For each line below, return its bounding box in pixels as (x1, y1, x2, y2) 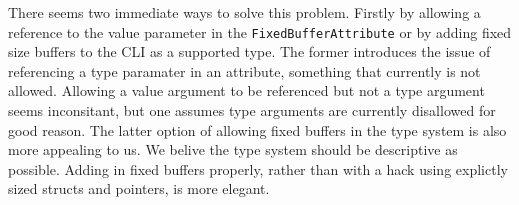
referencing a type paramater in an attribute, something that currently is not (8, 60, 481, 81)
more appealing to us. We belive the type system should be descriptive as (8, 139, 458, 160)
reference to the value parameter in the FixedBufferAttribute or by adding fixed (8, 21, 512, 42)
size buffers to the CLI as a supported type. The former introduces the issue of (8, 41, 491, 62)
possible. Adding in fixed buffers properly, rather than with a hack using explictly (8, 158, 508, 179)
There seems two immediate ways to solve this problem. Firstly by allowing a (8, 2, 481, 22)
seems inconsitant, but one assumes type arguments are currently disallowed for (8, 100, 496, 121)
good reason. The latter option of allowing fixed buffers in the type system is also (8, 119, 507, 140)
